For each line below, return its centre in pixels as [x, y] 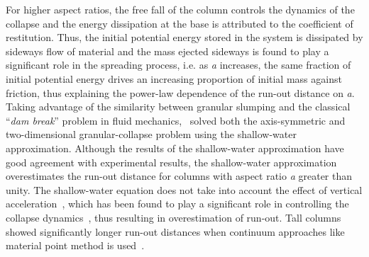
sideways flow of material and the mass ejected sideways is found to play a [167, 51]
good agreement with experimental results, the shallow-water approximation [171, 162]
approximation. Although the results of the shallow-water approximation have [175, 148]
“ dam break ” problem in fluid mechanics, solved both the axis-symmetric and [176, 120]
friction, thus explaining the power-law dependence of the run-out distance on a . [180, 92]
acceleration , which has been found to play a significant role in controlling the [177, 204]
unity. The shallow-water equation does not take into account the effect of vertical [184, 189]
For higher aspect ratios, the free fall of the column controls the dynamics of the [180, 9]
